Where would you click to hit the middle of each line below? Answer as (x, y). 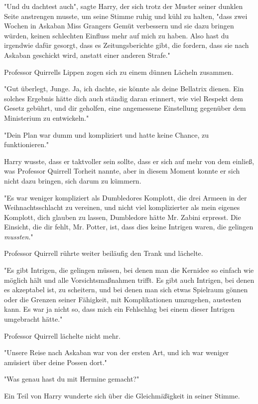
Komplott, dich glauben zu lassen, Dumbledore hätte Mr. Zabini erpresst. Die (123, 217)
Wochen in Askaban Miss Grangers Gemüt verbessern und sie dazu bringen (119, 26)
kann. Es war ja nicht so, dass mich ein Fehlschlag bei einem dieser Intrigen (119, 309)
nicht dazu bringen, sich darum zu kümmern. (73, 180)
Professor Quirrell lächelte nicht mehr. (62, 335)
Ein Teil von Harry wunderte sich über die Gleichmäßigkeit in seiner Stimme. (122, 396)
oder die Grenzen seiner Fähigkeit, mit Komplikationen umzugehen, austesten (123, 299)
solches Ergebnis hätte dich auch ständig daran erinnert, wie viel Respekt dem (124, 98)
